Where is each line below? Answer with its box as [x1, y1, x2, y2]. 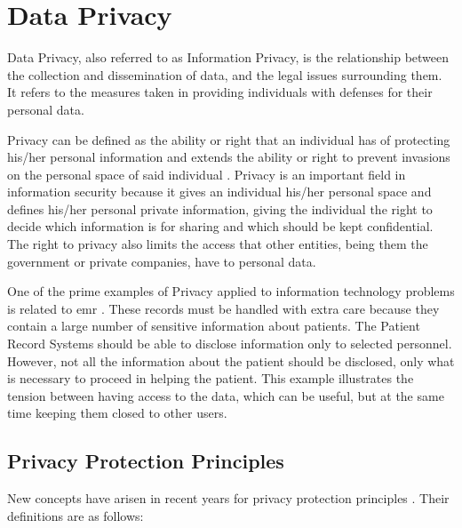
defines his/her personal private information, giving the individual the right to [7, 199, 433, 218]
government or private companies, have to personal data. [7, 252, 316, 270]
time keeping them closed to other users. [7, 404, 227, 422]
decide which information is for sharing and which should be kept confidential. [7, 217, 434, 236]
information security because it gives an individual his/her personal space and [7, 182, 432, 201]
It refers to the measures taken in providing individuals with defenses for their [7, 83, 433, 101]
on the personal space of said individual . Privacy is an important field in [7, 164, 406, 183]
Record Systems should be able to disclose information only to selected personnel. [7, 334, 452, 353]
